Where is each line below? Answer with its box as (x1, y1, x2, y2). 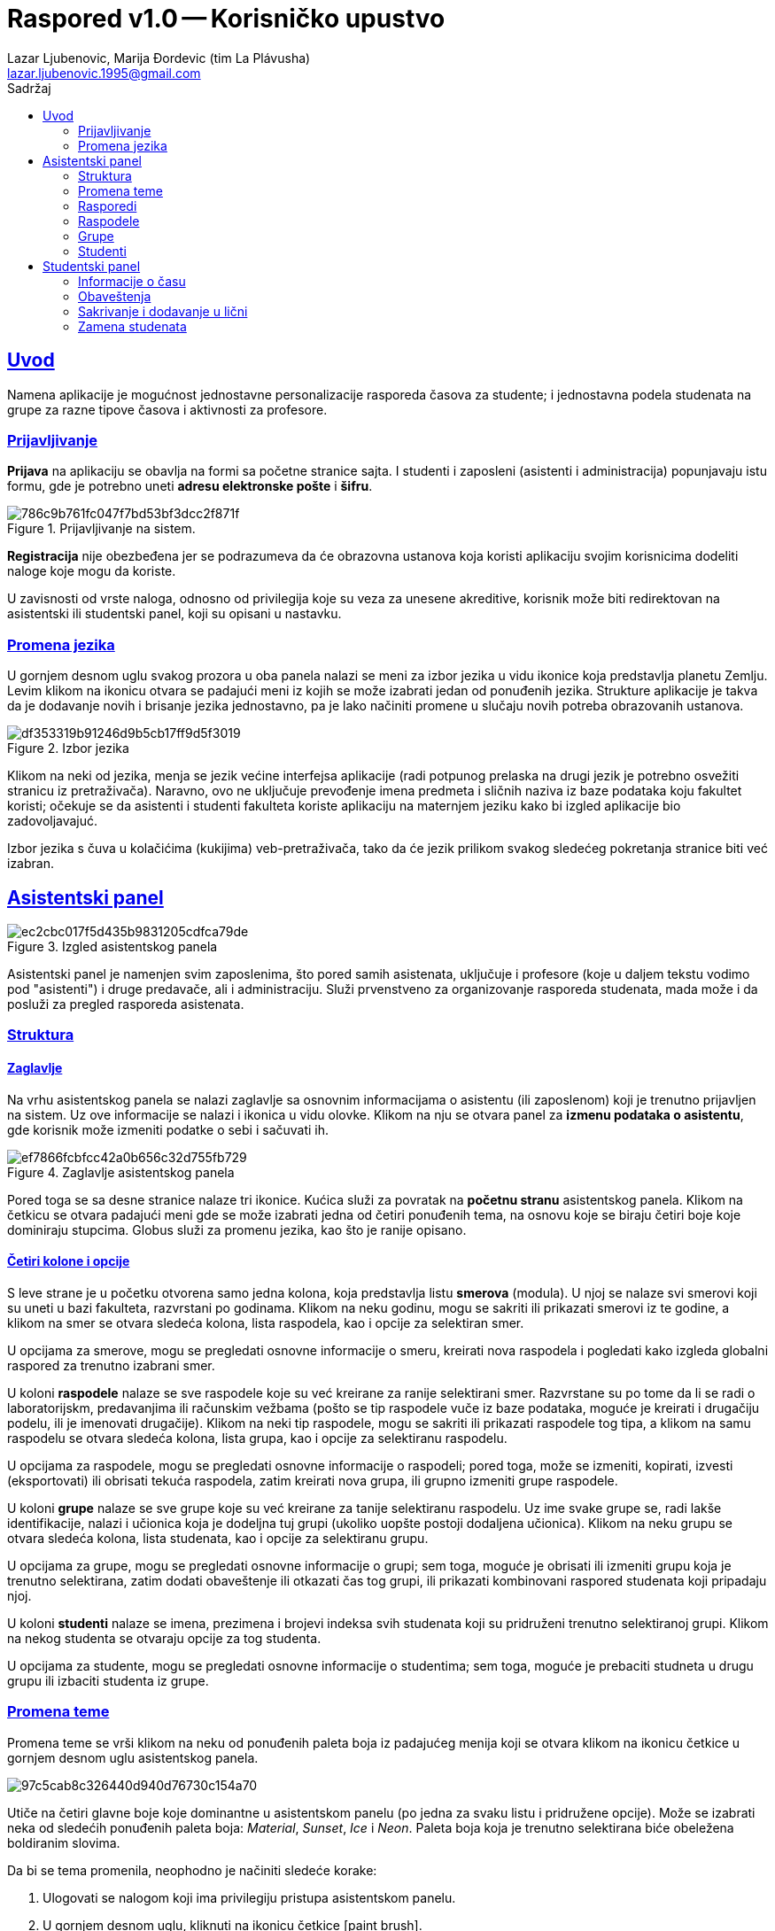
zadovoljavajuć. (7, 813, 98, 829)
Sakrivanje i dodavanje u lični (78, 303, 248, 319)
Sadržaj (7, 80, 51, 96)
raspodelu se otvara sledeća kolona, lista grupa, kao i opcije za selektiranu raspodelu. (7, 1430, 508, 1446)
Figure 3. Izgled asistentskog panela (7, 938, 218, 954)
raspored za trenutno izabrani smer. (7, 1357, 215, 1373)
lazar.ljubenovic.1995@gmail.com (7, 65, 201, 81)
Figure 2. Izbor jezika (7, 741, 129, 756)
